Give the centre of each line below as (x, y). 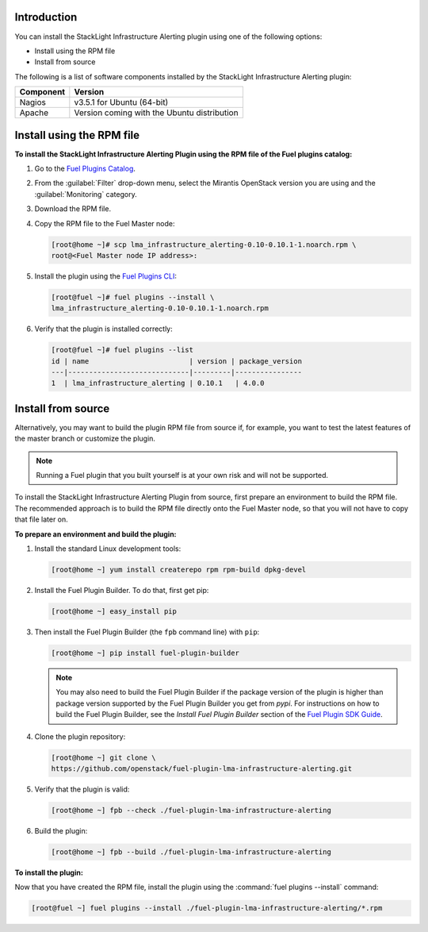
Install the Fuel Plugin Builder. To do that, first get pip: (122, 591)
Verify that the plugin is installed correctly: (104, 329)
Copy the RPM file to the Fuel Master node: (105, 223)
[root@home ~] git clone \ (103, 757)
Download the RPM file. (73, 209)
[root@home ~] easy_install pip (114, 611)
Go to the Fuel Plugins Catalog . (85, 168)
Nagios (33, 102)
